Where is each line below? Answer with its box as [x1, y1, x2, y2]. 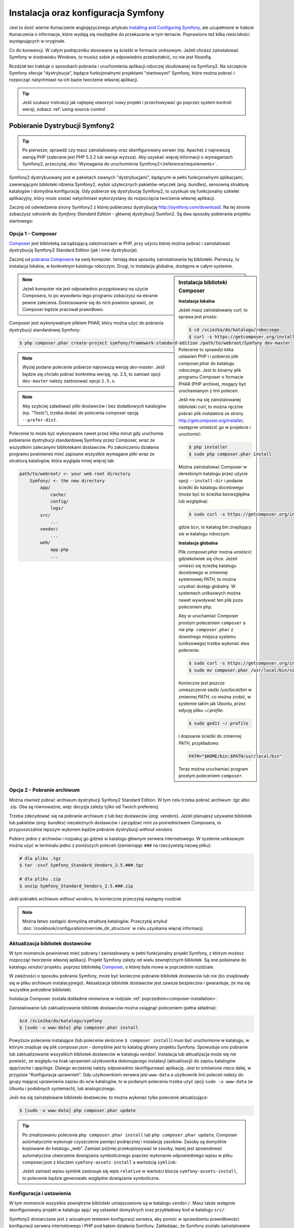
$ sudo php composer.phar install [189, 451, 272, 457]
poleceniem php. [178, 604, 213, 610]
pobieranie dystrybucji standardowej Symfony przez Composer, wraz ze [9, 437, 155, 443]
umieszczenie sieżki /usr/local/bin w [178, 687, 252, 693]
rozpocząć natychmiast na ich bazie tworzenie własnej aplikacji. [9, 77, 139, 83]
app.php [50, 547, 69, 552]
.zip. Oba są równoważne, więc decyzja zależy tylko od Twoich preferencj [9, 804, 159, 810]
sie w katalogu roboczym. [178, 531, 231, 537]
